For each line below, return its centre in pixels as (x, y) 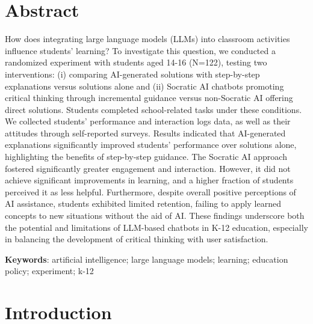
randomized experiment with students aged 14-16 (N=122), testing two (136, 62)
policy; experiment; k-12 (49, 271)
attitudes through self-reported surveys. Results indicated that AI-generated (145, 133)
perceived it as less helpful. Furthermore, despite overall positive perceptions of (150, 191)
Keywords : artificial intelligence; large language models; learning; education (147, 259)
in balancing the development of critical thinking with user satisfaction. (137, 239)
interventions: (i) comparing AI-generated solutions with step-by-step (132, 74)
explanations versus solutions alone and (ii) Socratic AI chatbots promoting (144, 86)
